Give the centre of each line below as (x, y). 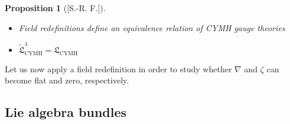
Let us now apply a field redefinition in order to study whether (118, 68)
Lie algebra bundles (66, 112)
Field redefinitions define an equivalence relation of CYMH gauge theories (152, 27)
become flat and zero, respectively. (67, 80)
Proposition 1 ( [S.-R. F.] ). (55, 8)
